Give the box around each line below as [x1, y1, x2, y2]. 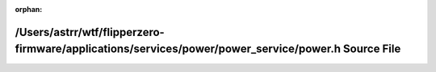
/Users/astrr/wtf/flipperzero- [15, 25, 165, 39]
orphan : [15, 5, 43, 14]
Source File [343, 42, 401, 56]
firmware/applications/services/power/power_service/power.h [15, 42, 342, 56]
